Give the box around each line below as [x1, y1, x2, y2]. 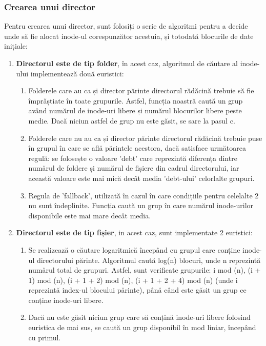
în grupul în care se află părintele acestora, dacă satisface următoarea [28, 143, 247, 153]
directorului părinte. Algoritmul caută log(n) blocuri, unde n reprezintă [36, 254, 261, 265]
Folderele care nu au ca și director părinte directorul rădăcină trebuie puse [28, 132, 262, 143]
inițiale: [4, 40, 28, 51]
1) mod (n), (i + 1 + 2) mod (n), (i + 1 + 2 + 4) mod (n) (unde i [28, 274, 238, 285]
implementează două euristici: [30, 68, 124, 78]
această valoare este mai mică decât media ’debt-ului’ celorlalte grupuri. [28, 172, 255, 183]
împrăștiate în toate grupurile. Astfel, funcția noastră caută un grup [28, 95, 243, 106]
